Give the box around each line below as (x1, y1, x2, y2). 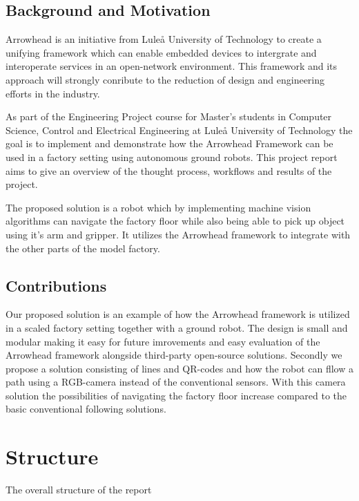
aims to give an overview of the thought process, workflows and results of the (6, 163, 332, 178)
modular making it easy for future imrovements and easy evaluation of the (6, 334, 320, 348)
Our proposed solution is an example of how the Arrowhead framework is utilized (6, 307, 350, 321)
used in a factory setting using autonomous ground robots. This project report (6, 149, 338, 164)
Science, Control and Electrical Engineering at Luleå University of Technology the (6, 122, 353, 137)
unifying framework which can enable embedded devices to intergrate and (6, 45, 317, 59)
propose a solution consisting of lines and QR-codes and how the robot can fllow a (6, 361, 353, 375)
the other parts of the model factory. (6, 240, 160, 255)
